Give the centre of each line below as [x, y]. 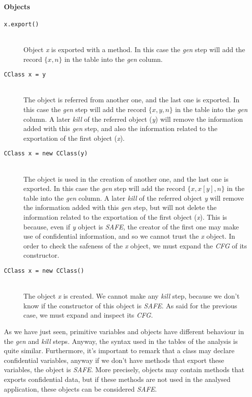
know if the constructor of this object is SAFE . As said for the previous [130, 305]
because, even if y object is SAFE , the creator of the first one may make [131, 226]
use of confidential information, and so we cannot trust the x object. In [129, 236]
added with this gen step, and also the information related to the [120, 128]
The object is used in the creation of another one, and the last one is [126, 179]
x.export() [21, 24]
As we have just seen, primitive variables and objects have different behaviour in [124, 331]
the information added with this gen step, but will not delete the [120, 207]
